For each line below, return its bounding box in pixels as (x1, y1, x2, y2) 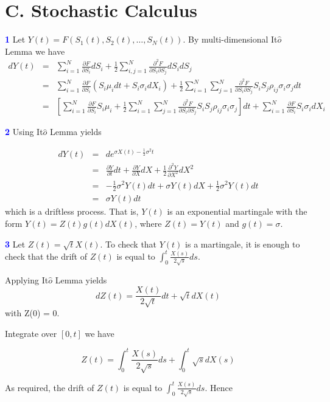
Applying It (5, 273, 49, 286)
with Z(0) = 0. (5, 307, 60, 319)
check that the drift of (5, 249, 87, 262)
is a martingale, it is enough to (185, 237, 300, 250)
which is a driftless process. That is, (5, 205, 139, 218)
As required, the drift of (5, 381, 94, 393)
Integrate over (5, 327, 57, 339)
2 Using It (5, 125, 43, 138)
